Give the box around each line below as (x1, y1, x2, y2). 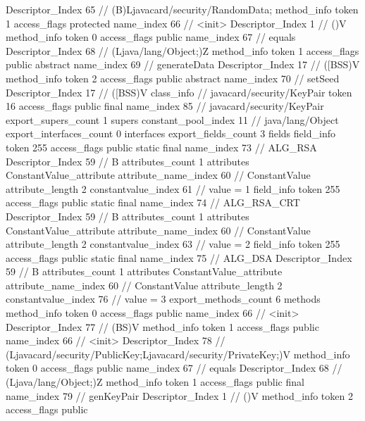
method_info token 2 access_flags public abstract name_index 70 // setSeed (6, 70, 340, 85)
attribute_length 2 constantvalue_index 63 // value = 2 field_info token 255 (6, 237, 340, 251)
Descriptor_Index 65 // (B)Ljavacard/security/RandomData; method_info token (6, 2, 359, 16)
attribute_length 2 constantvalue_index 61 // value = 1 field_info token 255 (6, 181, 340, 196)
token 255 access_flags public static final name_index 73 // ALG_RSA (6, 139, 317, 154)
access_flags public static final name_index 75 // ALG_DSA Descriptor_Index (6, 250, 352, 265)
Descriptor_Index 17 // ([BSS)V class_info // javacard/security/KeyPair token (6, 84, 352, 99)
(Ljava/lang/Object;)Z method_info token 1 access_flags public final (6, 375, 304, 389)
